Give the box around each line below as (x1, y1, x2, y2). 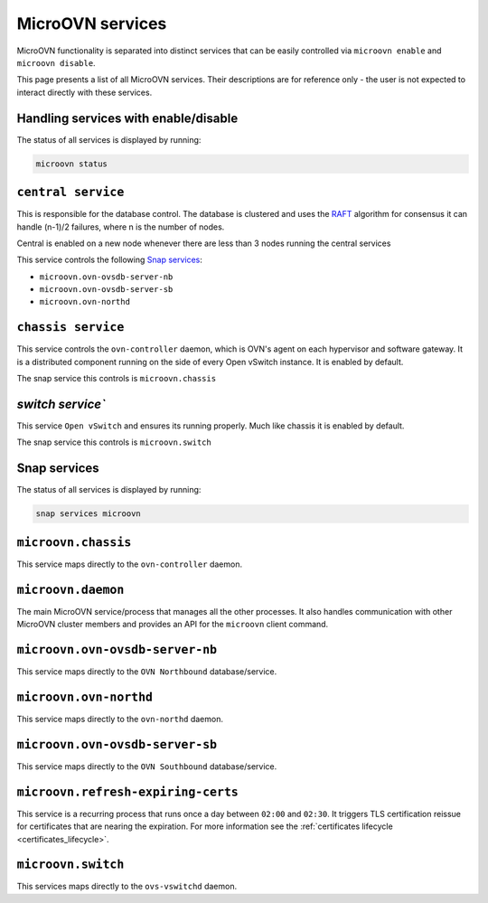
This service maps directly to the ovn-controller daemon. (16, 559, 243, 569)
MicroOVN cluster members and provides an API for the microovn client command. (16, 619, 329, 630)
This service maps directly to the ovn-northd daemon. (16, 713, 223, 724)
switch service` (16, 396, 106, 411)
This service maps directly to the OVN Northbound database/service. (16, 666, 277, 677)
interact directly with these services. (16, 87, 153, 98)
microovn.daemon (16, 582, 125, 597)
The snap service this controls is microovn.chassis (16, 373, 217, 384)
